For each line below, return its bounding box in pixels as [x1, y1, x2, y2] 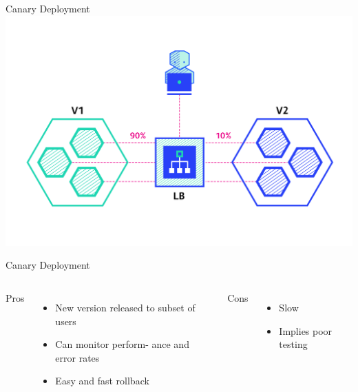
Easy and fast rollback [55, 373, 149, 388]
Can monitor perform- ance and [55, 337, 189, 351]
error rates [55, 350, 100, 364]
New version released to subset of [55, 300, 196, 314]
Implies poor [279, 323, 333, 338]
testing [279, 337, 308, 351]
